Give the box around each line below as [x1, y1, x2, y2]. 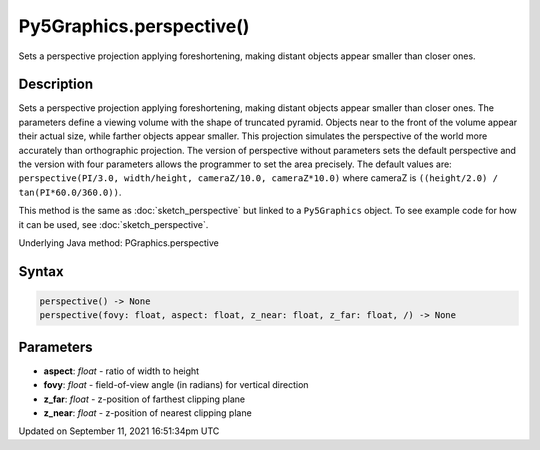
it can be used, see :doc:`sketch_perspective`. [18, 218, 209, 230]
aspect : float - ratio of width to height [43, 365, 200, 377]
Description [18, 76, 94, 93]
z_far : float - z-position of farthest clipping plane [43, 393, 245, 405]
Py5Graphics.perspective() [18, 15, 250, 37]
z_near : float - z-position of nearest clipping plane [43, 407, 252, 419]
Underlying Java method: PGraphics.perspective [18, 236, 219, 249]
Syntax [18, 263, 64, 280]
